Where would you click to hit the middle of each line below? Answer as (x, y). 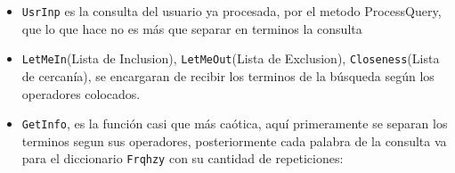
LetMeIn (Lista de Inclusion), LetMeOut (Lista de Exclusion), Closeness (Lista (231, 58)
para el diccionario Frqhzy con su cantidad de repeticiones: (183, 158)
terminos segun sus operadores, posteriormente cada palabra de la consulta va (234, 140)
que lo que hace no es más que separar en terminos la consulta (192, 28)
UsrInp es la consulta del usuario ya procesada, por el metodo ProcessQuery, (232, 11)
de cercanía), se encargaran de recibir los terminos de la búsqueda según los (228, 75)
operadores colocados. (81, 93)
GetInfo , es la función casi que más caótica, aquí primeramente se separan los (235, 124)
